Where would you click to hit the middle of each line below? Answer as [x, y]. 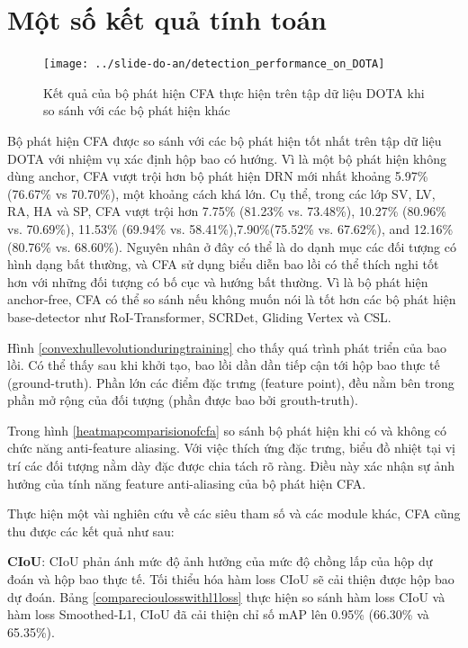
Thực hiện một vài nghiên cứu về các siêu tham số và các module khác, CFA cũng [234, 513]
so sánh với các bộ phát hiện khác [137, 110]
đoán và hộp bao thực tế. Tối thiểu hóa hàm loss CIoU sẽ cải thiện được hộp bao [231, 579]
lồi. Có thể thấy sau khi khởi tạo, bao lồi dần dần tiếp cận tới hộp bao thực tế [224, 365]
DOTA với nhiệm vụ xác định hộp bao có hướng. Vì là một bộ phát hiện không [227, 158]
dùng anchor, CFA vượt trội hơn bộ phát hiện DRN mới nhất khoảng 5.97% [218, 176]
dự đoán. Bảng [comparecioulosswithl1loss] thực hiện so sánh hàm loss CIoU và [226, 596]
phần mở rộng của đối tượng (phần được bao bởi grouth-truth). [183, 400]
